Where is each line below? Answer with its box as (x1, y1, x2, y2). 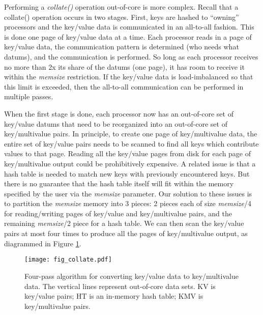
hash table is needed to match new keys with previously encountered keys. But (4, 168, 250, 179)
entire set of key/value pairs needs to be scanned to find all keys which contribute (4, 138, 259, 149)
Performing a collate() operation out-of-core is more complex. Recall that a (4, 2, 239, 12)
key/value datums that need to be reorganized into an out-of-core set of (4, 118, 227, 129)
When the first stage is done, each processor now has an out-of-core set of (4, 108, 233, 119)
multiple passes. (4, 91, 53, 102)
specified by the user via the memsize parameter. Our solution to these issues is (4, 188, 252, 198)
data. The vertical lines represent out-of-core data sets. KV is (24, 280, 216, 291)
